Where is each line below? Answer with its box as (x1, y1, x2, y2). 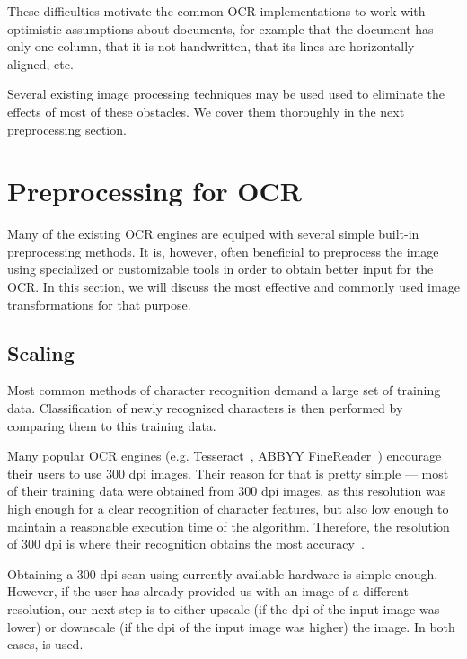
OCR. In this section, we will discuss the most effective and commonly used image (7, 277, 460, 296)
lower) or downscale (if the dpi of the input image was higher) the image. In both (7, 617, 455, 636)
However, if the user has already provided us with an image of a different (7, 582, 409, 601)
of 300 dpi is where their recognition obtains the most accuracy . (7, 534, 365, 553)
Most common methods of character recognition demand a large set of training (7, 381, 441, 400)
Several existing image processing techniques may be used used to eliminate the (7, 84, 445, 103)
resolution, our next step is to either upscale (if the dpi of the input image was (7, 599, 440, 618)
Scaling (7, 338, 75, 366)
